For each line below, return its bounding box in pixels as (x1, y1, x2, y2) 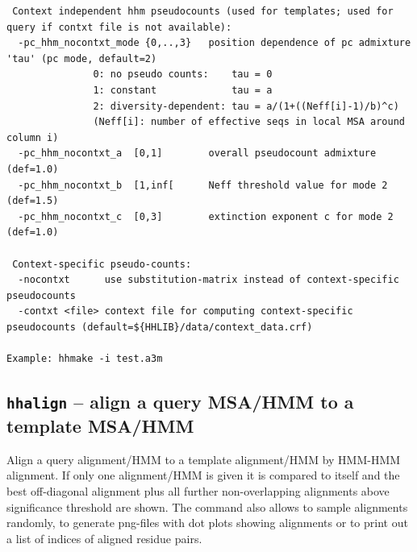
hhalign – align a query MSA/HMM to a (6, 389, 354, 414)
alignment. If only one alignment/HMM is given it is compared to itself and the (6, 467, 400, 484)
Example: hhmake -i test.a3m (6, 353, 163, 365)
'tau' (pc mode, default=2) (6, 52, 157, 64)
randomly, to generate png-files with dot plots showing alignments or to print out (6, 514, 408, 531)
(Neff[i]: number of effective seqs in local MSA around (93, 116, 405, 128)
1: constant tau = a (93, 84, 273, 96)
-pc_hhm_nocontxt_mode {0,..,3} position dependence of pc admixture (18, 37, 411, 49)
